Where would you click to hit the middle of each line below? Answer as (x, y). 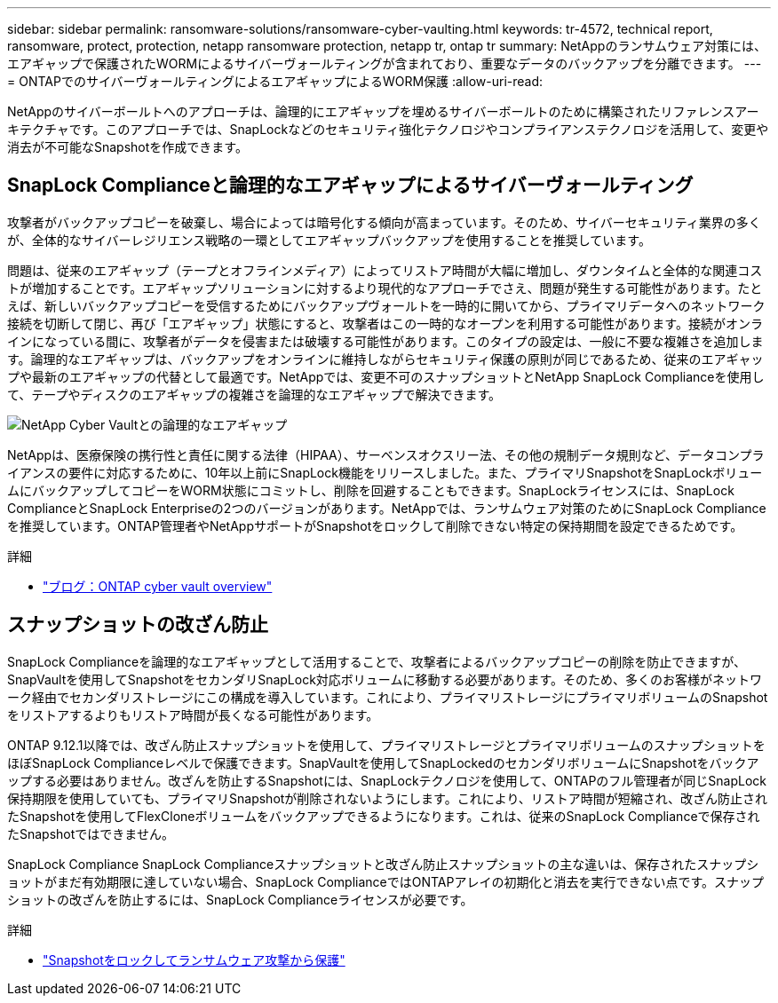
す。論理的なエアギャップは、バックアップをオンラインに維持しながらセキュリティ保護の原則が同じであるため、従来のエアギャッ (385, 359)
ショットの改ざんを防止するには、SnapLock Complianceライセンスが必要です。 (240, 899)
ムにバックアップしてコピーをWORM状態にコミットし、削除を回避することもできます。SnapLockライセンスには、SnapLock (371, 490)
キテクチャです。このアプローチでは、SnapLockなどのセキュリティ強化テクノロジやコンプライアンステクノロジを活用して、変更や (388, 129)
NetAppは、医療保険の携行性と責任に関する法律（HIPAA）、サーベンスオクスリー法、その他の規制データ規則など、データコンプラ (386, 454)
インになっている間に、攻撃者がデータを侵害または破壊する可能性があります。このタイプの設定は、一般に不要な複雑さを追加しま (385, 341)
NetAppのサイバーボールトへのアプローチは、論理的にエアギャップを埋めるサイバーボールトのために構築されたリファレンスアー (383, 111)
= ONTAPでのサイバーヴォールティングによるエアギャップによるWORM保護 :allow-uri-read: (275, 81)
